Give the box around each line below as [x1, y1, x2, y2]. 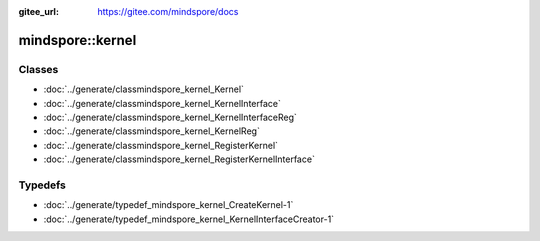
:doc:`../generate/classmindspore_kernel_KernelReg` [43, 125, 260, 137]
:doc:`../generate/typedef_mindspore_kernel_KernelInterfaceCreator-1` [43, 213, 335, 225]
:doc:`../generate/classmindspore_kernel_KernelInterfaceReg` [43, 111, 297, 123]
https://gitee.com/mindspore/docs [97, 6, 239, 17]
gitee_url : [18, 6, 60, 17]
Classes [18, 62, 59, 76]
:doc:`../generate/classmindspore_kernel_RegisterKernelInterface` [43, 153, 315, 165]
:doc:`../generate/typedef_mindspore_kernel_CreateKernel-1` [43, 199, 294, 211]
